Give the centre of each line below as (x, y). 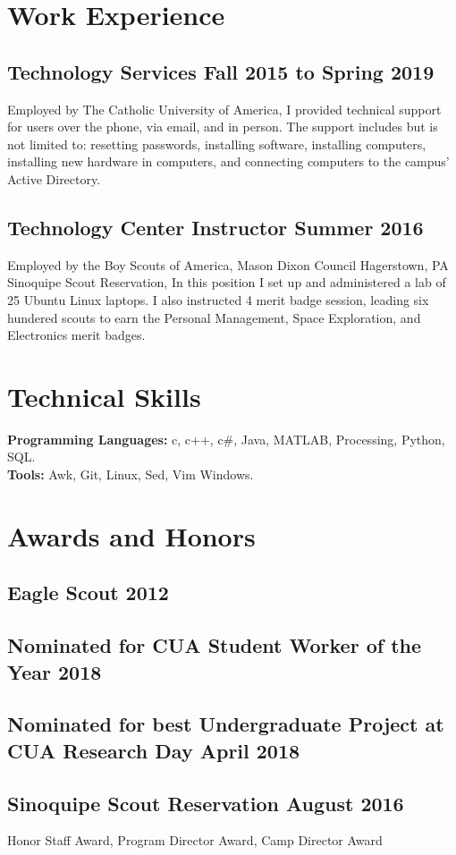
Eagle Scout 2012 (88, 593)
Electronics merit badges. (76, 335)
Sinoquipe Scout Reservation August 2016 (206, 803)
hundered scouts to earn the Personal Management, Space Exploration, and (214, 317)
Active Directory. (54, 178)
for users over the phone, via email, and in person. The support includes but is (223, 127)
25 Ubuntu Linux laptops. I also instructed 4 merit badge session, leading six (218, 299)
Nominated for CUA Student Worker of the (215, 645)
